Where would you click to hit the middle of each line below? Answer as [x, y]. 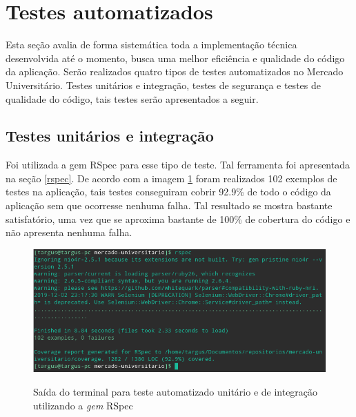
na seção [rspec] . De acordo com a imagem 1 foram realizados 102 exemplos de [171, 178]
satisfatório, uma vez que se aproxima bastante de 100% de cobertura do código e [178, 219]
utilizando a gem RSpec [83, 405]
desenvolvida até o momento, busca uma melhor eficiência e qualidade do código [175, 58]
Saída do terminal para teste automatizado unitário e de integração [176, 392]
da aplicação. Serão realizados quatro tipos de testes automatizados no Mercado [175, 71]
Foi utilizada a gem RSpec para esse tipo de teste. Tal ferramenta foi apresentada [178, 165]
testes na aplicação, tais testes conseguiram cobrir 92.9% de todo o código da [168, 192]
